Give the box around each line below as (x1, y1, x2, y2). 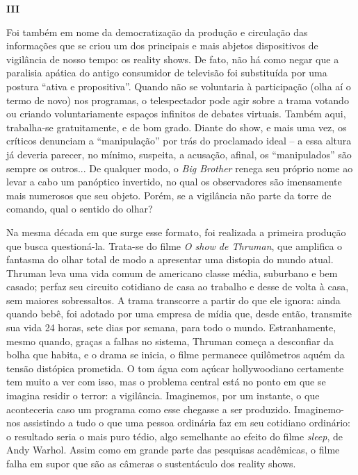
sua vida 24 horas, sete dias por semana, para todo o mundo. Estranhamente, (6, 320, 336, 335)
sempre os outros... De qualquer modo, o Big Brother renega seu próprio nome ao (6, 160, 353, 175)
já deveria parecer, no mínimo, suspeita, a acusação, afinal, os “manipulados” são (6, 147, 352, 161)
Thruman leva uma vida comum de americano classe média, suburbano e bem (6, 265, 338, 280)
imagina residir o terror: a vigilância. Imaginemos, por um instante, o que (6, 388, 320, 403)
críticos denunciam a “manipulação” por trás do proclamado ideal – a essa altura (6, 133, 352, 148)
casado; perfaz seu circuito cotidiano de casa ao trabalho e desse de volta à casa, (6, 279, 349, 294)
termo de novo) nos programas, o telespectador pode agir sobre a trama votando (6, 92, 349, 107)
